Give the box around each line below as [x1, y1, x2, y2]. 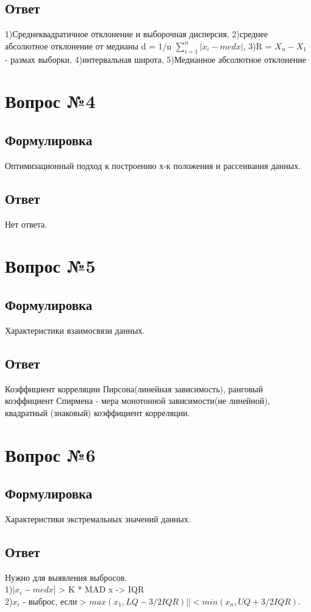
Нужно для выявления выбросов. [5, 571, 127, 583]
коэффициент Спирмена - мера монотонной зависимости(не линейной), [5, 394, 270, 407]
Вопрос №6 [5, 442, 96, 467]
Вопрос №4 [5, 88, 96, 113]
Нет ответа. [5, 217, 48, 230]
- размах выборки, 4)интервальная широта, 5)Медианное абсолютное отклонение [5, 52, 306, 65]
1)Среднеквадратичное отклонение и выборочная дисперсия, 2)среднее [5, 27, 268, 40]
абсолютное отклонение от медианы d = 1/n [5, 39, 172, 52]
